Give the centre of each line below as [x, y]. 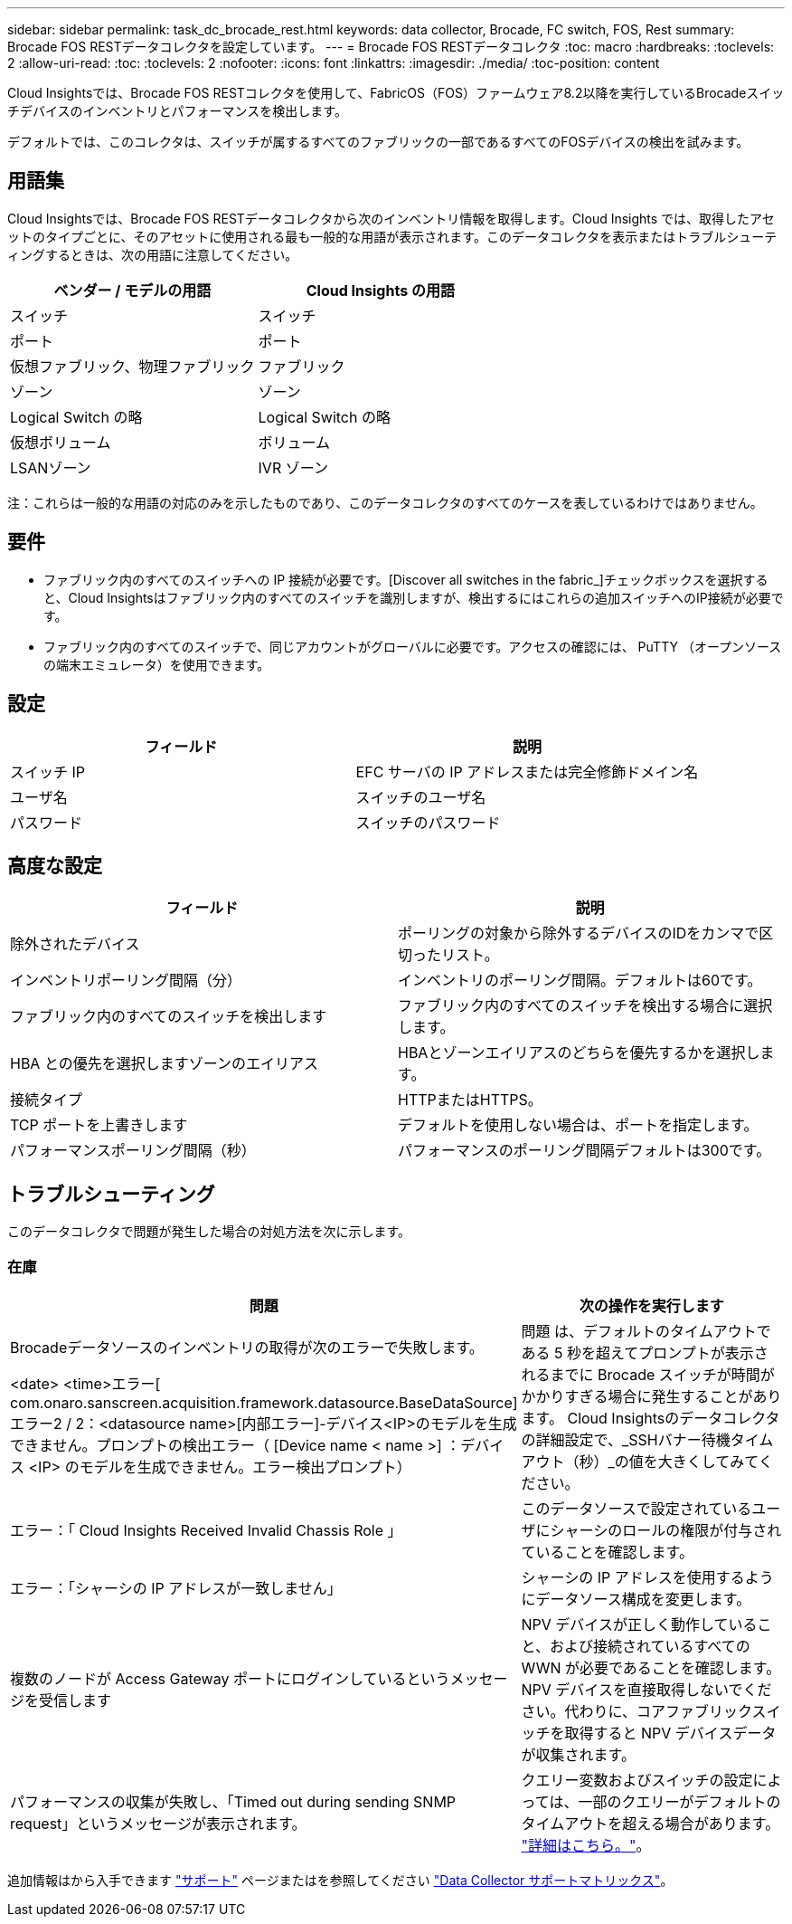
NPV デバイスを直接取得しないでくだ [646, 1689]
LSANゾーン [51, 467]
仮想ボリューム [61, 442]
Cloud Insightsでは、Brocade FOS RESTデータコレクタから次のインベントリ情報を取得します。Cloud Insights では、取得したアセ [391, 218]
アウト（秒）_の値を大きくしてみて [640, 1461]
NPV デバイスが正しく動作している [639, 1624]
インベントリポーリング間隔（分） [126, 981]
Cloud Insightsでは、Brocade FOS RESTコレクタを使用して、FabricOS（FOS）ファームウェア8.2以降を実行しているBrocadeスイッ [396, 93]
